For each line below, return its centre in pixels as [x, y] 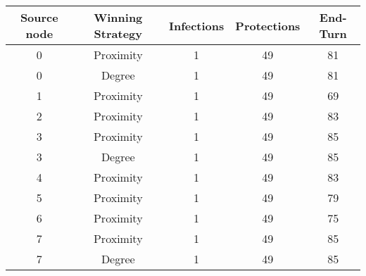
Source [39, 17]
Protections [268, 25]
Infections [196, 25]
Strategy [118, 33]
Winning [118, 17]
